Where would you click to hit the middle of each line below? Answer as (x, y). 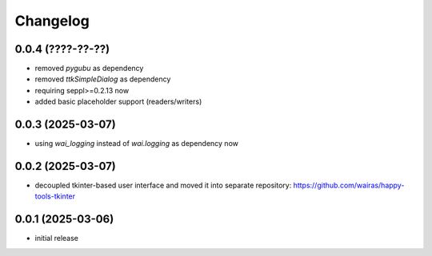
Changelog (52, 21)
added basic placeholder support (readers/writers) (118, 102)
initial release (57, 238)
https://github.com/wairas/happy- (349, 185)
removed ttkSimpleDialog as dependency (103, 79)
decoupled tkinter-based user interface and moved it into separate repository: (163, 185)
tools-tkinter (55, 196)
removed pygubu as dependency (89, 69)
